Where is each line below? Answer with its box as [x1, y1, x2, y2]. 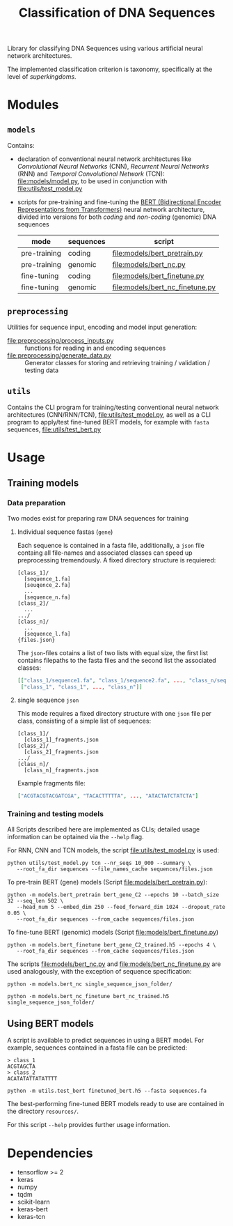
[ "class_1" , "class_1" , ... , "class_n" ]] [20, 683, 143, 691]
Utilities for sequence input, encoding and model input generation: [7, 323, 197, 331]
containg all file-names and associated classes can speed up [17, 549, 193, 557]
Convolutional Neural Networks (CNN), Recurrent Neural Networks [17, 162, 209, 171]
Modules [7, 97, 59, 113]
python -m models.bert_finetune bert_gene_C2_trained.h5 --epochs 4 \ [7, 941, 216, 949]
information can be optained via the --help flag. [7, 832, 144, 841]
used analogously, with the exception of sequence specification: [7, 967, 192, 975]
